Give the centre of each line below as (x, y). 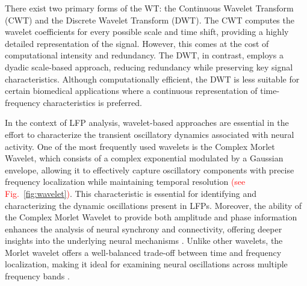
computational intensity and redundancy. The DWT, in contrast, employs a (144, 55)
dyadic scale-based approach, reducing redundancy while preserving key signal (149, 67)
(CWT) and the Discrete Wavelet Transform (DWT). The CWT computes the (150, 20)
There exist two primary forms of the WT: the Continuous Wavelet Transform (149, 8)
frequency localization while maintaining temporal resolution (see (125, 182)
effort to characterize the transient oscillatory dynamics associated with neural (150, 134)
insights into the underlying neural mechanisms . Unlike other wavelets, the (144, 241)
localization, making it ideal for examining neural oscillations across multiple (146, 264)
